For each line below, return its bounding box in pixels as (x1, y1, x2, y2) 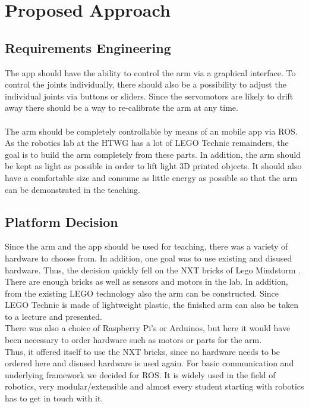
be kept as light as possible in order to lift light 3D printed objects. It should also (5, 160, 302, 172)
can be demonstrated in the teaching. (5, 183, 141, 195)
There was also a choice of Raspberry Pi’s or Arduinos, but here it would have (5, 322, 291, 334)
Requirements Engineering (5, 38, 171, 57)
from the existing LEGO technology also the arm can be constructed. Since (5, 286, 279, 299)
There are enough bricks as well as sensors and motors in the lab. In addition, (5, 275, 288, 288)
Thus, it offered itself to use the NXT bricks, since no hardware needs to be (5, 345, 280, 357)
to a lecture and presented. (5, 310, 102, 322)
